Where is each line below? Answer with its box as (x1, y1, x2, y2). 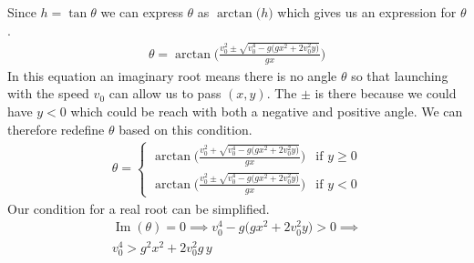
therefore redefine (7, 119, 105, 138)
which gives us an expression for (277, 3, 457, 21)
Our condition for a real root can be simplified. (7, 198, 270, 217)
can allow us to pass (108, 84, 222, 103)
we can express (100, 3, 183, 21)
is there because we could (314, 84, 457, 103)
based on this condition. (118, 119, 252, 138)
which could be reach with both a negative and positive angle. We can (70, 101, 463, 120)
